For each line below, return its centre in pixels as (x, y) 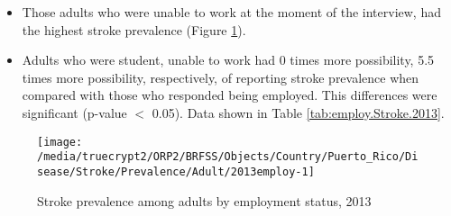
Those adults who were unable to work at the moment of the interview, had (231, 12)
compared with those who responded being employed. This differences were (230, 95)
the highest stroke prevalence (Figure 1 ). (134, 29)
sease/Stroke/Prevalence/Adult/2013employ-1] (176, 171)
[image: (60, 142)
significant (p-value (74, 112)
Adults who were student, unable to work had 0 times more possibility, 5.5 (228, 60)
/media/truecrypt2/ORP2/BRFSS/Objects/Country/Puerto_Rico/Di (228, 157)
